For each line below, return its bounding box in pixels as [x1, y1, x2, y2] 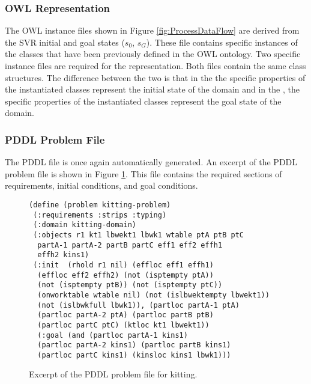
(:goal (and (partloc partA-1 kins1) [37, 331, 188, 340]
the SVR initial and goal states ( [5, 35, 125, 48]
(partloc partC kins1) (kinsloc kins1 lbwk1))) [37, 350, 231, 359]
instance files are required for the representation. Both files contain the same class [5, 59, 306, 72]
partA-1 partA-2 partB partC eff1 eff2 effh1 [37, 240, 223, 249]
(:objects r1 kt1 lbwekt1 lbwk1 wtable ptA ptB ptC [33, 230, 244, 239]
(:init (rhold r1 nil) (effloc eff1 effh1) [33, 260, 214, 269]
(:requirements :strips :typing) [33, 210, 167, 219]
